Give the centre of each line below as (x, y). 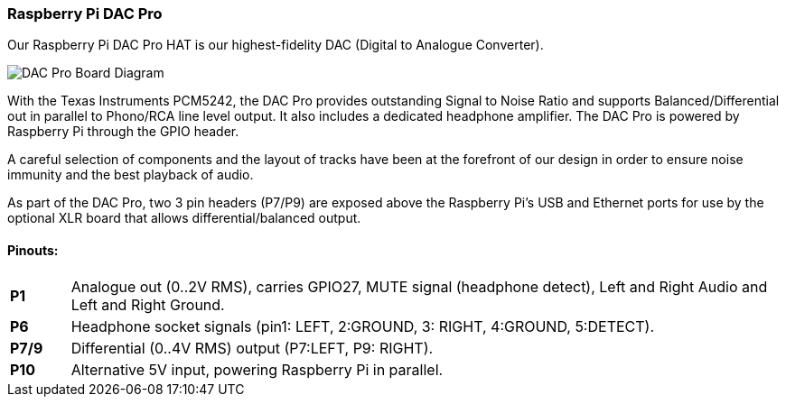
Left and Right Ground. (148, 304)
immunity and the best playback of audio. (131, 175)
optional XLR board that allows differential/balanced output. (184, 218)
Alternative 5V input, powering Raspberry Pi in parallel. (257, 369)
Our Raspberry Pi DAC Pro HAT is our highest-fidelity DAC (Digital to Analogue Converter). (276, 45)
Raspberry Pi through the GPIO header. (123, 132)
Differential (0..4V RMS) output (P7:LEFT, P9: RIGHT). (252, 348)
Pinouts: (33, 250)
